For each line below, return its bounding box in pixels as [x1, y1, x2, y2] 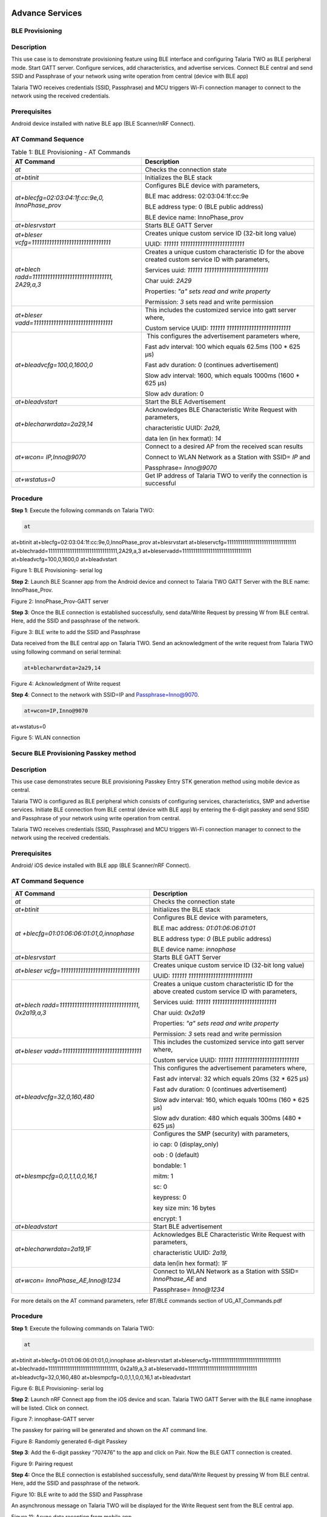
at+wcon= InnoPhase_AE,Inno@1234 [15, 1276, 121, 1285]
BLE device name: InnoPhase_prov [145, 213, 244, 221]
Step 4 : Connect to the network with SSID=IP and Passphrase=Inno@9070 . [11, 691, 199, 698]
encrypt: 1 [153, 1214, 182, 1223]
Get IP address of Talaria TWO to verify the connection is [145, 471, 308, 479]
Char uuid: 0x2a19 [153, 1008, 205, 1016]
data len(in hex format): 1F [153, 1259, 228, 1268]
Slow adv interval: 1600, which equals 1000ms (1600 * [145, 371, 300, 379]
